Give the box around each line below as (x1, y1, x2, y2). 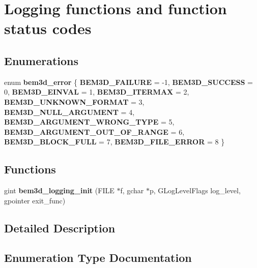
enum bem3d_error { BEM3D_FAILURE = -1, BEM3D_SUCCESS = (4, 76, 253, 87)
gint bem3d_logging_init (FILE (4, 185, 115, 196)
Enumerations (4, 52, 79, 68)
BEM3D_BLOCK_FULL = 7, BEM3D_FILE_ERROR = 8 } (4, 136, 225, 147)
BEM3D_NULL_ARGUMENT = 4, (4, 106, 135, 117)
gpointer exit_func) (4, 195, 66, 205)
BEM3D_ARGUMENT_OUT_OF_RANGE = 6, (4, 126, 185, 137)
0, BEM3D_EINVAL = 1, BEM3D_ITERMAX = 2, (4, 86, 189, 97)
